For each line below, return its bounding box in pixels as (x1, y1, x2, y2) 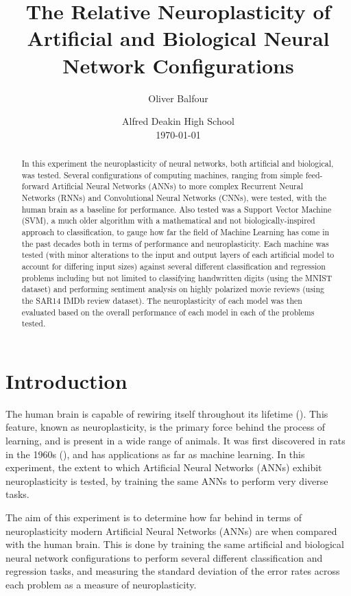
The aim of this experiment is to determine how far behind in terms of (5, 510, 302, 525)
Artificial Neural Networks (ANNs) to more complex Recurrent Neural (51, 180, 303, 192)
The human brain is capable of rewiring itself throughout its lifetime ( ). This (5, 406, 328, 420)
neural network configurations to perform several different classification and (5, 550, 323, 564)
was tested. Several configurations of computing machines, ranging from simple (21, 169, 303, 180)
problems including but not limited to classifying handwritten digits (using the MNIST (21, 272, 332, 283)
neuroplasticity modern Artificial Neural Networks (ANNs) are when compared (5, 523, 337, 538)
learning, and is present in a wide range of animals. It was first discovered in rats (5, 433, 346, 448)
